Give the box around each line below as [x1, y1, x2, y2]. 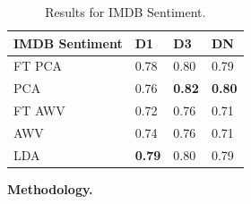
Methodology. [7, 179, 93, 198]
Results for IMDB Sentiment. [45, 3, 206, 21]
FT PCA [13, 56, 63, 75]
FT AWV [13, 101, 65, 120]
